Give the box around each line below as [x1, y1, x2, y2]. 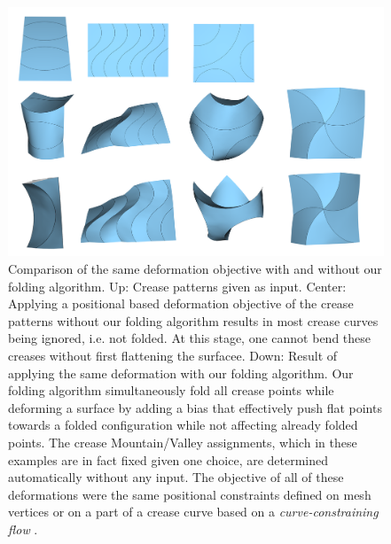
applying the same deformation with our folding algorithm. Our [8, 363, 354, 382]
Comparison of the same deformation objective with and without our [8, 260, 382, 278]
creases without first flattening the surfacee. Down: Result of [8, 346, 338, 364]
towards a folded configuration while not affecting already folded [8, 416, 358, 434]
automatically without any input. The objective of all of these [8, 468, 344, 486]
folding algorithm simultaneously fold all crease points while [8, 381, 334, 400]
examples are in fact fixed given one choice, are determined [8, 450, 329, 469]
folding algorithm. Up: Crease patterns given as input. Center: [8, 276, 347, 295]
